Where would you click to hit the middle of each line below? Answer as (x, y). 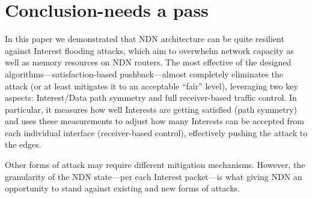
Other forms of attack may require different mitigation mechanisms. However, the (155, 165)
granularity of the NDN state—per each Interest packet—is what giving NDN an (154, 176)
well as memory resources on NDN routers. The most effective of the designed (148, 62)
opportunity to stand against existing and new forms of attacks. (122, 188)
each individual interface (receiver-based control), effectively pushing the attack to (156, 132)
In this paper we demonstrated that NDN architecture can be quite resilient (145, 39)
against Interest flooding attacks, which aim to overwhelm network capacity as (149, 50)
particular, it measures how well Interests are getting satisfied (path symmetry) (151, 109)
